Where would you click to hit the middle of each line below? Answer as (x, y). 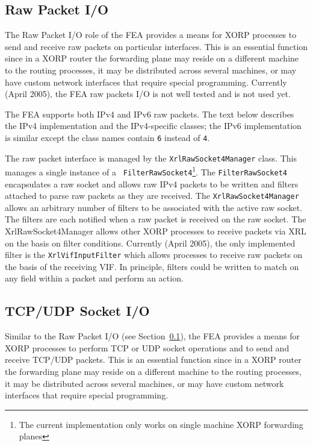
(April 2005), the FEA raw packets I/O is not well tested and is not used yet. (148, 94)
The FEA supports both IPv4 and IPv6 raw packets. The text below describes (150, 114)
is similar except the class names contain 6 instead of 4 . (107, 137)
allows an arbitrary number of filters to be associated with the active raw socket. (154, 207)
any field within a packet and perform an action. (94, 278)
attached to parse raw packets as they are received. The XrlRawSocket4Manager (152, 196)
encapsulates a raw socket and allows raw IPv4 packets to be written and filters (152, 184)
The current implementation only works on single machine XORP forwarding (161, 424)
